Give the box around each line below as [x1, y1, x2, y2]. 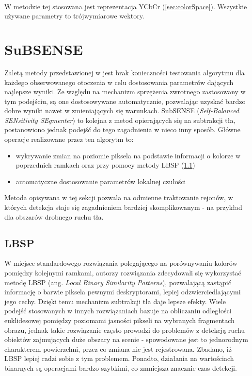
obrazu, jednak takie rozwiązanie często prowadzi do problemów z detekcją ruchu [4, 325, 245, 335]
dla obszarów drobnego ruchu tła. [4, 211, 104, 222]
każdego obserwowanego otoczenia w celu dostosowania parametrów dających [4, 77, 234, 87]
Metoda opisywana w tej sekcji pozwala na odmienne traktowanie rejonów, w [4, 192, 233, 203]
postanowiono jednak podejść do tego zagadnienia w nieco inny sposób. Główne [4, 124, 240, 135]
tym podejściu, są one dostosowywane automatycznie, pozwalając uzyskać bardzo [4, 96, 246, 106]
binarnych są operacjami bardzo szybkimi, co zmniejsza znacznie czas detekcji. [4, 362, 237, 373]
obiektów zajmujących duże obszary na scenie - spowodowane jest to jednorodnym [4, 334, 248, 344]
